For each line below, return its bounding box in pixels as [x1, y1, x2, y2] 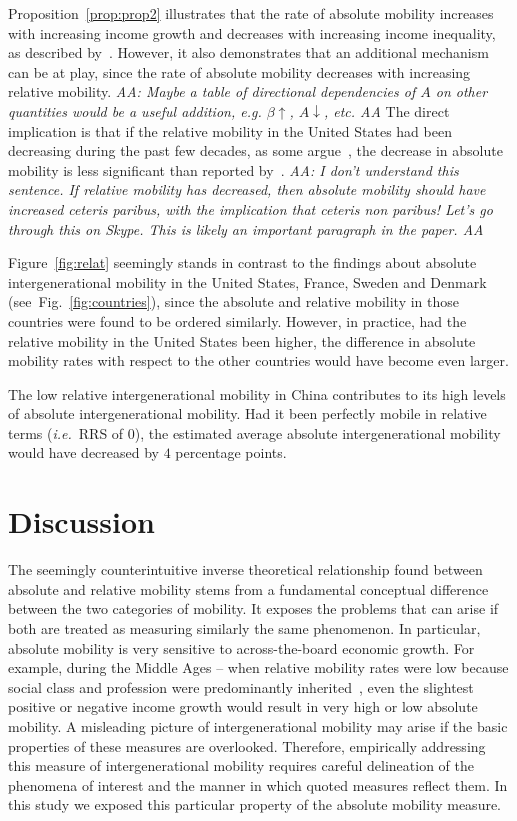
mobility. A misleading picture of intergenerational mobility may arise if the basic [8, 715, 508, 736]
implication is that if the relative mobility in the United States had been [8, 120, 452, 141]
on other [435, 81, 488, 102]
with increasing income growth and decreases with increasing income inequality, [8, 22, 496, 43]
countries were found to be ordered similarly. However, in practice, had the [8, 310, 467, 331]
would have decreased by [8, 442, 159, 463]
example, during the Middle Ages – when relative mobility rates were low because [8, 657, 509, 678]
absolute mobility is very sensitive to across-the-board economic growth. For [8, 637, 475, 658]
